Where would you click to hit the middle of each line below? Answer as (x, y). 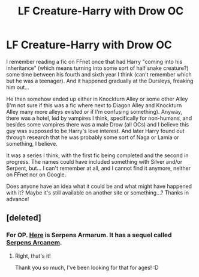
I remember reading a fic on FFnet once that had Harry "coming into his (94, 61)
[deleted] (24, 218)
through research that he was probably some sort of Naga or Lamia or (93, 137)
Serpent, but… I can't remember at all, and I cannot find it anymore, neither (98, 168)
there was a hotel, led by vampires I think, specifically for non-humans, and (99, 118)
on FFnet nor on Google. (36, 174)
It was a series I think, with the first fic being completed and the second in (97, 155)
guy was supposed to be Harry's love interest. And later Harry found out (95, 131)
